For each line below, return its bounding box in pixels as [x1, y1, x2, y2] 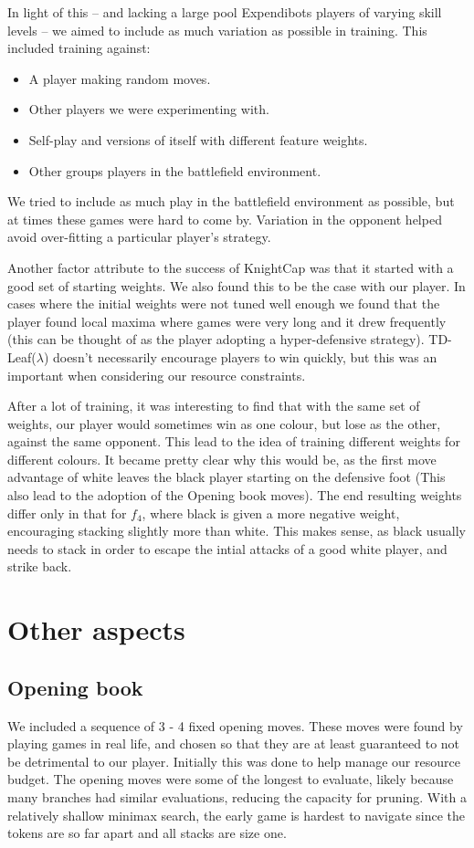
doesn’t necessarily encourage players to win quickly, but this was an [52, 347, 437, 366]
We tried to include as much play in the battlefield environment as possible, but [7, 192, 455, 211]
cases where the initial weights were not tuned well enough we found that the [7, 294, 440, 313]
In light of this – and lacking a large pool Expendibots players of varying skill [7, 3, 442, 21]
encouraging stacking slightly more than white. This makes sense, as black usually [7, 521, 466, 540]
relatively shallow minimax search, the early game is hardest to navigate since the [7, 805, 465, 824]
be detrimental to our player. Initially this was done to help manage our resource [7, 751, 460, 770]
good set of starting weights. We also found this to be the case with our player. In [7, 276, 466, 295]
